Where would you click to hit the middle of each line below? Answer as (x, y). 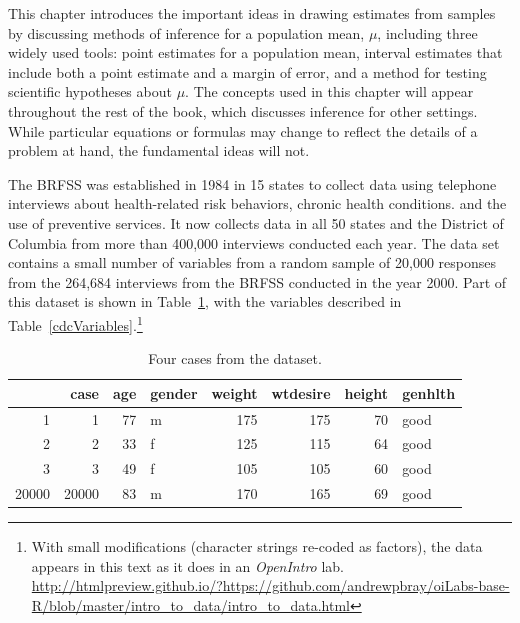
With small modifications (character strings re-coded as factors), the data (257, 546)
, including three (427, 32)
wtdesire (301, 392)
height (366, 392)
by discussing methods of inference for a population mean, (186, 32)
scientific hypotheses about (90, 91)
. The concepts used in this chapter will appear (329, 91)
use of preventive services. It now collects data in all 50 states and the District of (256, 222)
